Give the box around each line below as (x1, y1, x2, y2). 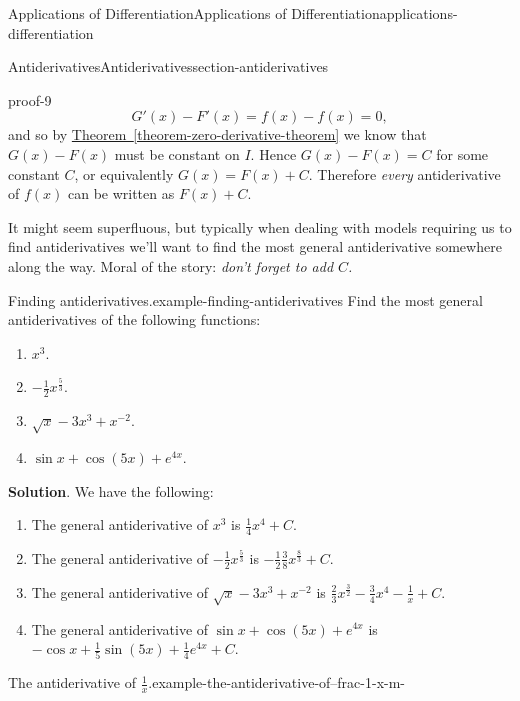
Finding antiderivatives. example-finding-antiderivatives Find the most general (8, 289, 483, 310)
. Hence (250, 143, 297, 164)
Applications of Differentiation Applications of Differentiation (8, 3, 380, 23)
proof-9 (8, 89, 52, 110)
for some (436, 143, 489, 164)
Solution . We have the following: (8, 480, 214, 501)
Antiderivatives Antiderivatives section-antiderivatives (8, 56, 329, 77)
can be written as (67, 183, 175, 204)
